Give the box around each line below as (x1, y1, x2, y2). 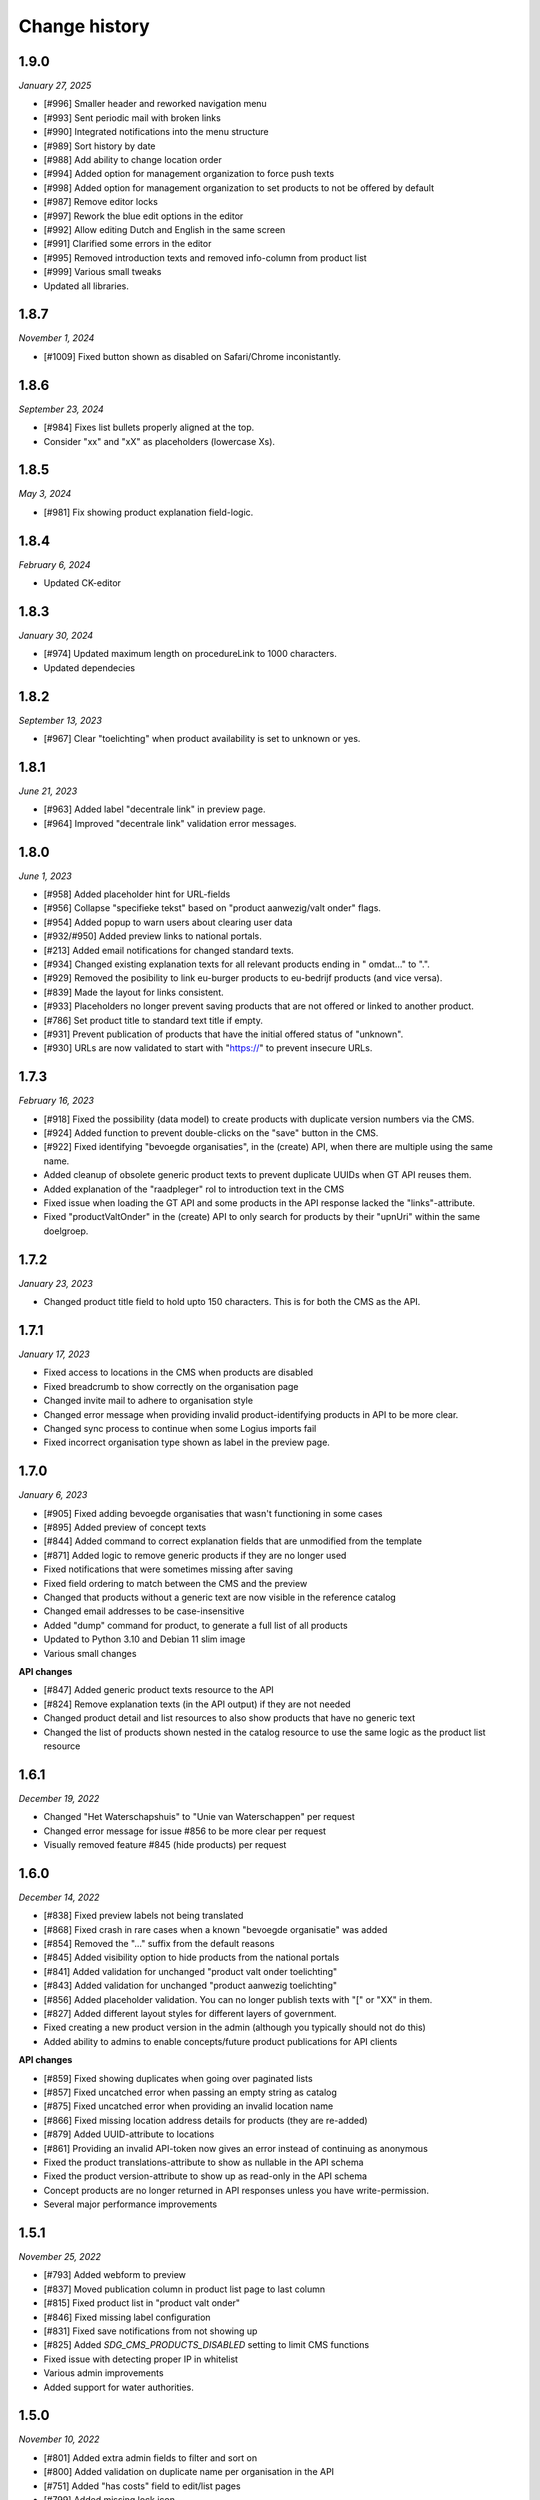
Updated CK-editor (43, 577, 122, 589)
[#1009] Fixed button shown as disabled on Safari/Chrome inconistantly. (43, 350, 342, 362)
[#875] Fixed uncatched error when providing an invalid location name (43, 2100, 334, 2112)
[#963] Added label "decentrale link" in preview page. (43, 803, 266, 815)
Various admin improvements (43, 2367, 164, 2379)
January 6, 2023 (18, 1489, 88, 1501)
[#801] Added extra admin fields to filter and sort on (43, 2451, 258, 2464)
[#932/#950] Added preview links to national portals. (43, 930, 262, 942)
